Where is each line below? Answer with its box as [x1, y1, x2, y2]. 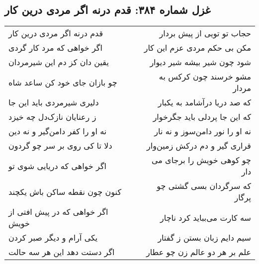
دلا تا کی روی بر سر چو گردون [8, 140, 112, 152]
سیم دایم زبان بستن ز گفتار [158, 232, 251, 244]
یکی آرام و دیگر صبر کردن [8, 232, 98, 244]
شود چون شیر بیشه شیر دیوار [150, 56, 251, 68]
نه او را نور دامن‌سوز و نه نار [154, 125, 251, 137]
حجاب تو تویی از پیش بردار [159, 27, 251, 39]
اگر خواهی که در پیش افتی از [8, 206, 108, 218]
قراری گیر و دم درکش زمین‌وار [147, 140, 251, 152]
